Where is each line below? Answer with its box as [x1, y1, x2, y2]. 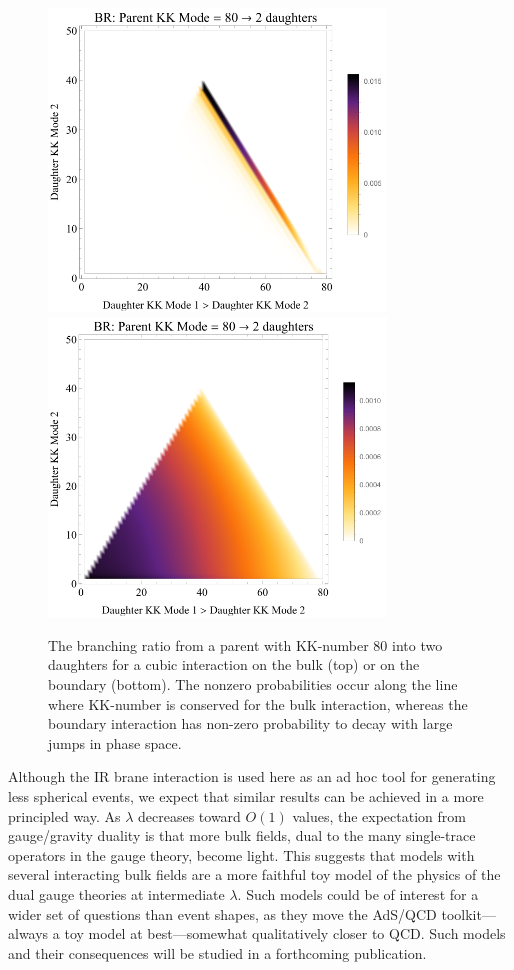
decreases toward [138, 805, 241, 826]
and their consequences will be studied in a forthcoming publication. [8, 942, 427, 963]
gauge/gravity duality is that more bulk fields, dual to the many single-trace [8, 825, 476, 846]
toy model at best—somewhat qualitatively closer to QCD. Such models [64, 923, 506, 944]
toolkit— [441, 903, 496, 924]
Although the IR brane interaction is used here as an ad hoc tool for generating [8, 766, 496, 787]
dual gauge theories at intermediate [8, 883, 225, 904]
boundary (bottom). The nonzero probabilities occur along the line [48, 674, 458, 695]
